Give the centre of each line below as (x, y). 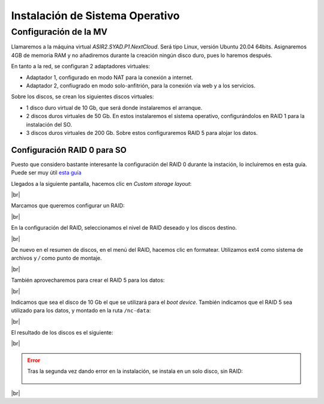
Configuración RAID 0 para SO (69, 150)
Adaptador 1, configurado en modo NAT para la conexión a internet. (109, 77)
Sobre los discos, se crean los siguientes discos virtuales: (82, 97)
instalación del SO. (49, 124)
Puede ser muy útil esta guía (46, 173)
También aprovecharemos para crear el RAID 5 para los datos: (88, 280)
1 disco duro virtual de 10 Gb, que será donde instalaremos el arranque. (114, 107)
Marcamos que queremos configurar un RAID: (68, 206)
